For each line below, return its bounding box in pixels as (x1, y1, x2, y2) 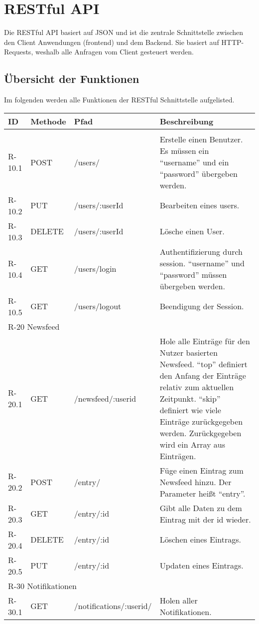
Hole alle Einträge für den (159, 335, 250, 347)
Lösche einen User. (159, 225, 225, 237)
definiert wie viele (159, 404, 221, 416)
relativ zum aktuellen (159, 381, 234, 393)
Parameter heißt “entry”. (159, 487, 246, 499)
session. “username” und (159, 257, 245, 269)
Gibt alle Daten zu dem (159, 502, 242, 514)
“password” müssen (159, 268, 227, 280)
